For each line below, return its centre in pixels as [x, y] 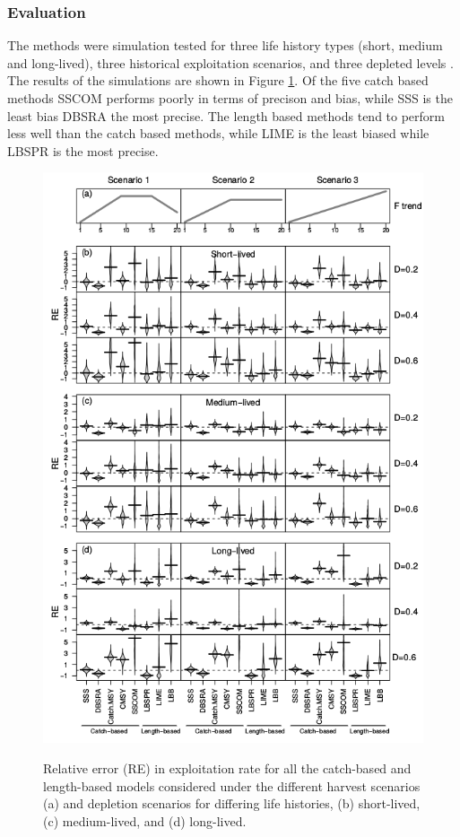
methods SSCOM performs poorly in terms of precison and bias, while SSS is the [230, 98]
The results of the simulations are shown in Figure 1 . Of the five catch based [218, 80]
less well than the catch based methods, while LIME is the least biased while [218, 133]
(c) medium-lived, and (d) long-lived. [145, 820]
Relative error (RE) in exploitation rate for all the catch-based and [227, 767]
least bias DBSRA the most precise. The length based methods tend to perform [226, 115]
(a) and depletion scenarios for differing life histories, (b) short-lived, [232, 803]
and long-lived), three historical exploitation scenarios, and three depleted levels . [230, 62]
